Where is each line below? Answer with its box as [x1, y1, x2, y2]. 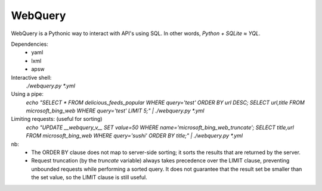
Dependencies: [11, 40, 49, 48]
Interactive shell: [11, 74, 52, 81]
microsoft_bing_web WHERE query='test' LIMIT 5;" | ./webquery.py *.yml [26, 107, 205, 114]
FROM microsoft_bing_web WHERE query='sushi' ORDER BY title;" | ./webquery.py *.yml [26, 132, 243, 139]
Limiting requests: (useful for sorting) [11, 115, 103, 123]
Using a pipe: [11, 90, 44, 98]
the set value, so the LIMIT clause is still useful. [31, 174, 147, 181]
